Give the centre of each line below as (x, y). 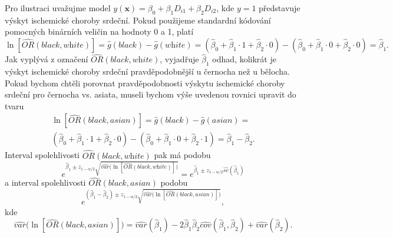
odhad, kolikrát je (244, 59)
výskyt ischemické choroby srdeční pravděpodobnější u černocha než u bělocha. (147, 71)
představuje (280, 8)
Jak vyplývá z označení (47, 59)
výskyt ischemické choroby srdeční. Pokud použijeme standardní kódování (138, 20)
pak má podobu (182, 155)
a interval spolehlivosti (45, 182)
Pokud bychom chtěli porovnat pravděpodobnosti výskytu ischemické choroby (145, 83)
